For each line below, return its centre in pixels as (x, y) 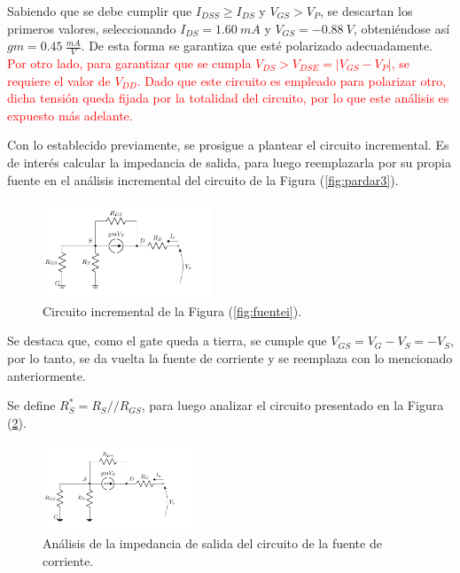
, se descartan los (366, 11)
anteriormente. (47, 375)
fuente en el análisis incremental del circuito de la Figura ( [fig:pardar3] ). (203, 179)
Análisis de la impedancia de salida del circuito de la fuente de (212, 542)
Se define (31, 405)
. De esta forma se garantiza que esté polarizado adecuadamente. (257, 46)
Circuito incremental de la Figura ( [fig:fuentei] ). (172, 310)
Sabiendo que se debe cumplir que (100, 11)
